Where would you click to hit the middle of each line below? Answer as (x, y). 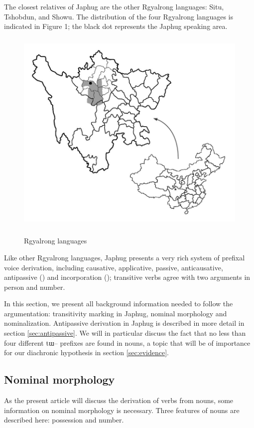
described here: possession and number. (64, 420)
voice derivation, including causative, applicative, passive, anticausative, (114, 267)
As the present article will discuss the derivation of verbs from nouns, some (119, 400)
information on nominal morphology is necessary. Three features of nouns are (122, 410)
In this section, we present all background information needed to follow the (119, 304)
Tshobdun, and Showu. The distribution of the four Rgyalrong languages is (119, 16)
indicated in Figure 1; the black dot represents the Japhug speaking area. (116, 26)
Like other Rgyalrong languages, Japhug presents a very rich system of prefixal (125, 257)
